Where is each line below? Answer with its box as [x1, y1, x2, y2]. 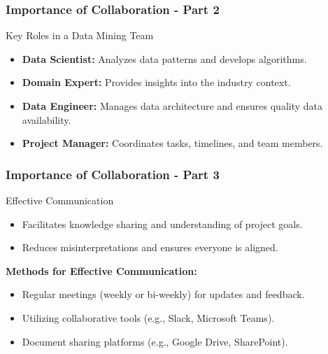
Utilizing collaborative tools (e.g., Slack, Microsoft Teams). [22, 310, 275, 325]
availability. [22, 112, 71, 127]
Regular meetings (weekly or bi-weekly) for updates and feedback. [22, 287, 305, 302]
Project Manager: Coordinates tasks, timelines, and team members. [22, 136, 323, 150]
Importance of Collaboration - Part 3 [6, 165, 220, 183]
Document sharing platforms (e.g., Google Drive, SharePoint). [22, 334, 288, 348]
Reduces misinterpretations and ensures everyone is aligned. [22, 240, 278, 255]
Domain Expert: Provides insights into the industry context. [22, 75, 291, 90]
